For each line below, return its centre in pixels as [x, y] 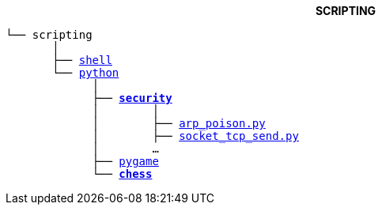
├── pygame [125, 161]
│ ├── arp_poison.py [179, 123]
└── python [86, 73]
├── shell [82, 60]
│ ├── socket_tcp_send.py [195, 136]
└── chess [122, 174]
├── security [132, 98]
